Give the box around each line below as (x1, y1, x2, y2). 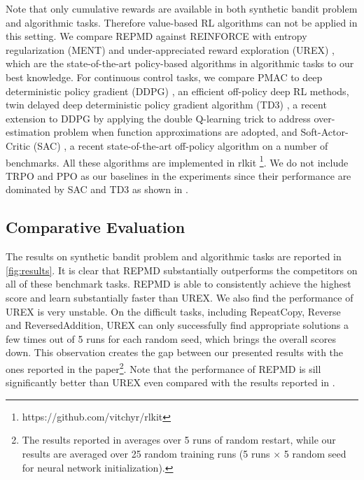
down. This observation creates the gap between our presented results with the (6, 345, 344, 360)
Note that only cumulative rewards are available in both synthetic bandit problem (6, 1, 358, 15)
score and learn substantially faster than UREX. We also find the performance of (6, 290, 353, 304)
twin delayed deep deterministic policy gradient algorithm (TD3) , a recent (6, 97, 327, 112)
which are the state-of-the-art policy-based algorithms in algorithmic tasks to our (6, 56, 354, 71)
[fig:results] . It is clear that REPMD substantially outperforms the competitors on (6, 262, 358, 277)
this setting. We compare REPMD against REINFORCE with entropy (6, 29, 307, 43)
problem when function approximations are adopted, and (53, 125, 297, 139)
